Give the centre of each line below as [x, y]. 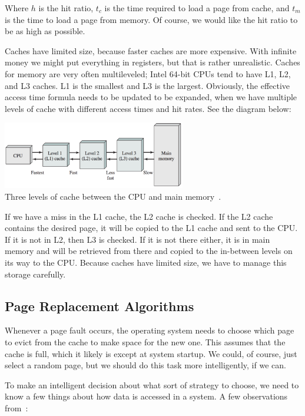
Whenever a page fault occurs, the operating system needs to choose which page [150, 330]
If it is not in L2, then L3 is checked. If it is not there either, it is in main [137, 239]
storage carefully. [35, 274]
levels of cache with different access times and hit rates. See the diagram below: [148, 108]
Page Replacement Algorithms [100, 306]
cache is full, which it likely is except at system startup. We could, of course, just [151, 353]
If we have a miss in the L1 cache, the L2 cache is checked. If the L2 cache [139, 216]
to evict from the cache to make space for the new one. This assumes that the [145, 341]
